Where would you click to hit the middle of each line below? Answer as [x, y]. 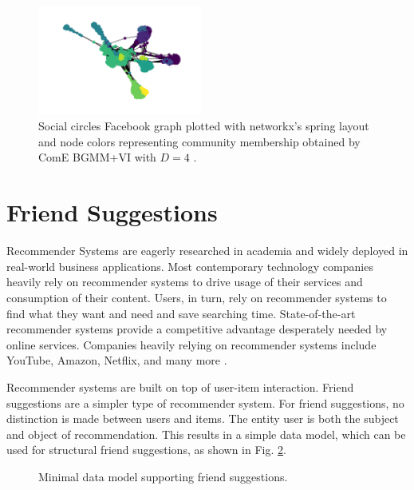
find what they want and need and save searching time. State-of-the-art [181, 313]
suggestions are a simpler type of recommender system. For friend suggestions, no [205, 402]
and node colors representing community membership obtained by [199, 141]
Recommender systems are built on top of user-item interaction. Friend [180, 386]
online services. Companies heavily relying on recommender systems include [191, 344]
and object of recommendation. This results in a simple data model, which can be [206, 434]
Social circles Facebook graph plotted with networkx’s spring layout [204, 126]
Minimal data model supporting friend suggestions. [163, 476]
